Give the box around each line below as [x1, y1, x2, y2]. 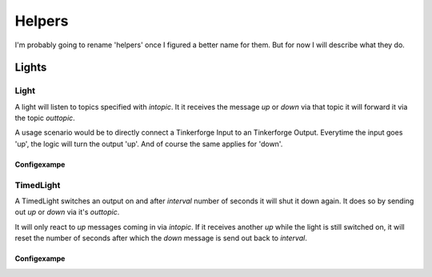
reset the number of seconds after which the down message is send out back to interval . [14, 233, 307, 243]
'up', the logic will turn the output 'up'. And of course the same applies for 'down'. [14, 138, 283, 148]
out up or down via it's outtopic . [14, 207, 120, 217]
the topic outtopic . [14, 113, 75, 123]
